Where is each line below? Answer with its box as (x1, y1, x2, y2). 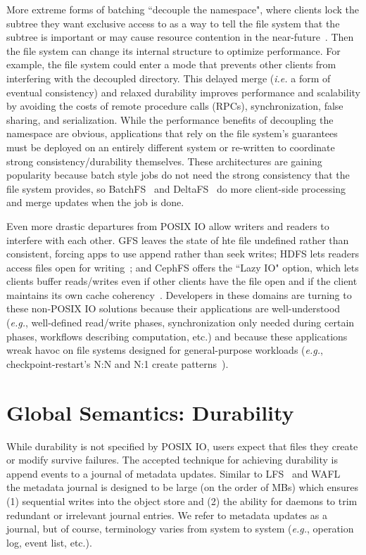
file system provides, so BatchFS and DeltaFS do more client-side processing (6, 181, 346, 196)
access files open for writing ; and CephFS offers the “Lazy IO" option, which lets (6, 260, 359, 274)
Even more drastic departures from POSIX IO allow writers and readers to (6, 218, 329, 233)
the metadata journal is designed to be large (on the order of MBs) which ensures (6, 480, 359, 495)
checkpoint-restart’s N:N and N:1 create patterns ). (6, 356, 229, 371)
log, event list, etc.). (6, 535, 92, 549)
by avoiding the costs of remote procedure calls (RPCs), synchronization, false (6, 98, 343, 113)
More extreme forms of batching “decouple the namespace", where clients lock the (6, 2, 360, 16)
